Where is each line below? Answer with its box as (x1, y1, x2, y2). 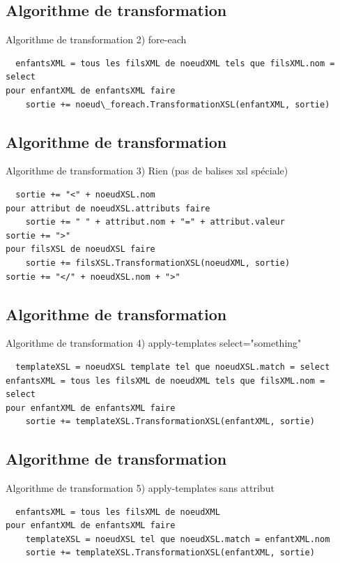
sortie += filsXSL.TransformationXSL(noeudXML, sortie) (25, 257, 291, 268)
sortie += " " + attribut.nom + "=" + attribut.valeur (25, 217, 285, 227)
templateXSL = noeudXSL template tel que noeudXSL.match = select (15, 361, 330, 372)
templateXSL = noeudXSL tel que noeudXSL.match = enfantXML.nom (25, 534, 330, 544)
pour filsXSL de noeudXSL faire (6, 244, 155, 255)
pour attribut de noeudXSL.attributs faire (6, 203, 210, 213)
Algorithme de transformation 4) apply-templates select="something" (6, 336, 302, 350)
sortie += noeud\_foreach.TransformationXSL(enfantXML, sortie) (25, 99, 330, 110)
